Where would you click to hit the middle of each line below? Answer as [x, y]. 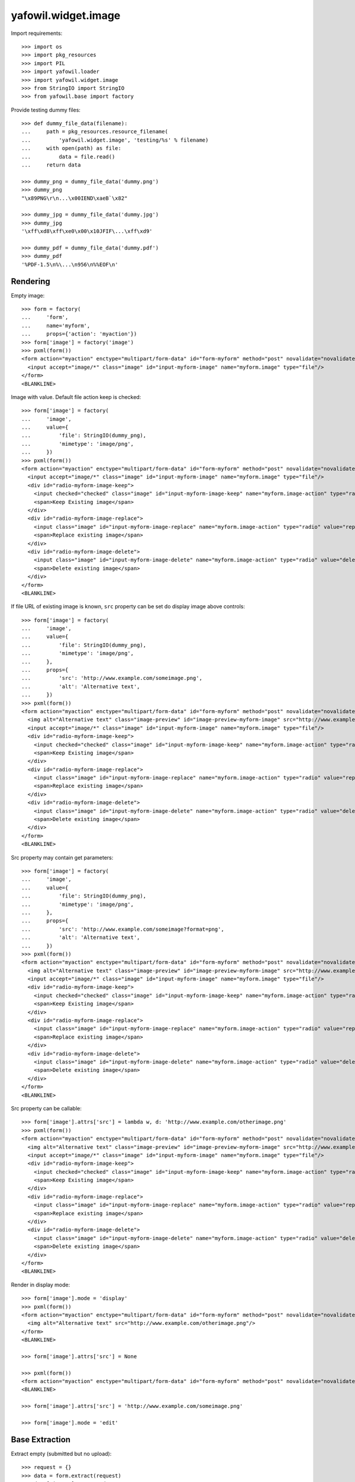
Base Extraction [41, 1440]
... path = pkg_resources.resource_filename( [95, 132]
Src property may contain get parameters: [62, 857]
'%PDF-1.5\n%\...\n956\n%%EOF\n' [70, 264]
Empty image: [28, 295]
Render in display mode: [41, 1285]
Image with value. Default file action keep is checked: [76, 397]
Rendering [30, 281]
